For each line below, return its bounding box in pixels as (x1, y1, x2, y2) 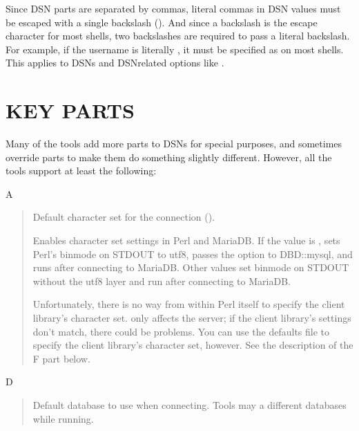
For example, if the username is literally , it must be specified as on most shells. (6, 42, 344, 56)
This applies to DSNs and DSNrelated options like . (6, 55, 224, 70)
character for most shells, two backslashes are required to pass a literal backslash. (6, 28, 350, 43)
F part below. (32, 351, 90, 365)
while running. (32, 411, 94, 425)
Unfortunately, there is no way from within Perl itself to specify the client (32, 297, 345, 311)
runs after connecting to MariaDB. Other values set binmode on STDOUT (32, 260, 349, 275)
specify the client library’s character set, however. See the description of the (32, 338, 353, 352)
